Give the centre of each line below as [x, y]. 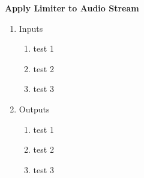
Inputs [31, 28]
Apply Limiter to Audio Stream [72, 8]
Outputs [34, 109]
